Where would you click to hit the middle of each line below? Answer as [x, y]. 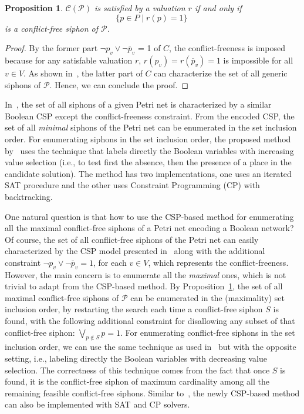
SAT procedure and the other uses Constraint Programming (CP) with [132, 185]
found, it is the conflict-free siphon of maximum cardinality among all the [137, 381]
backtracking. [29, 196]
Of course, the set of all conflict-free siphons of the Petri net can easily [132, 239]
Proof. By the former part [51, 48]
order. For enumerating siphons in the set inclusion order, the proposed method [148, 138]
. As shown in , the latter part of [83, 73]
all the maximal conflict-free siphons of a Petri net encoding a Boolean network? [149, 228]
